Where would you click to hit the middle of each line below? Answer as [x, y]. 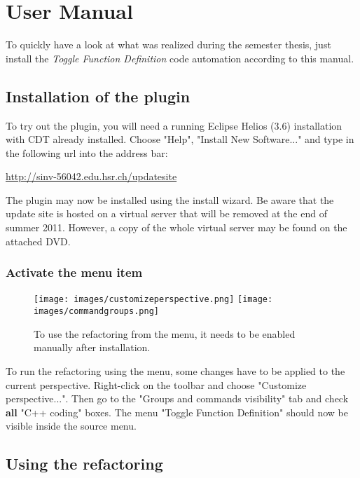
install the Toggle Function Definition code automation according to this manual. [180, 58]
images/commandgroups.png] [96, 312]
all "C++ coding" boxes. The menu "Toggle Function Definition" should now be [177, 412]
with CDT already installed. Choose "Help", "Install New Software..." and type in [180, 139]
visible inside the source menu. [71, 426]
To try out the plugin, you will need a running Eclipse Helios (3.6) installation [174, 125]
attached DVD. [38, 241]
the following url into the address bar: [87, 152]
